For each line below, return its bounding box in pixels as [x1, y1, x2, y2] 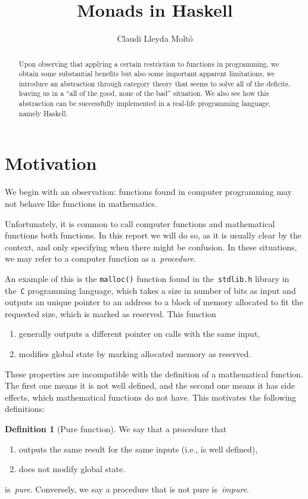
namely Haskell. [18, 108, 68, 118]
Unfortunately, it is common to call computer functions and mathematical [5, 217, 275, 230]
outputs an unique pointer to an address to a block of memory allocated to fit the [5, 296, 303, 308]
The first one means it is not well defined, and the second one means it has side [5, 379, 295, 392]
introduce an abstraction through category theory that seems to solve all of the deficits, [18, 78, 291, 88]
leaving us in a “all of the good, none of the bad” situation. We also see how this [18, 88, 269, 98]
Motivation [5, 151, 97, 175]
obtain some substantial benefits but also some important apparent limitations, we [18, 69, 275, 79]
